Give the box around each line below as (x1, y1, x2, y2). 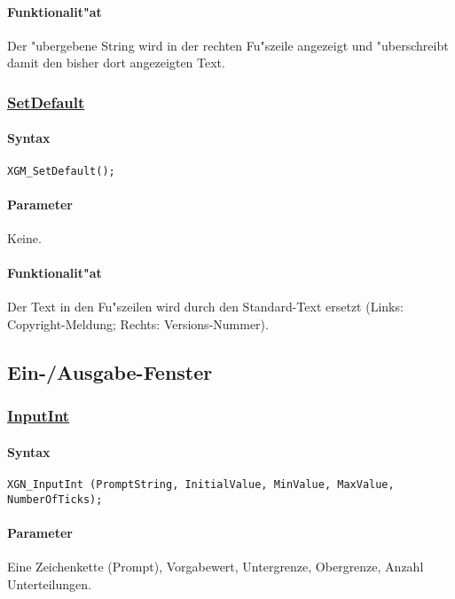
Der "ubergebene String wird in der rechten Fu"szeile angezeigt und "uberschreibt (7, 35, 449, 54)
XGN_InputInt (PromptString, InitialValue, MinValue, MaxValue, (7, 478, 395, 492)
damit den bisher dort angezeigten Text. (7, 53, 225, 72)
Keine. (7, 229, 42, 248)
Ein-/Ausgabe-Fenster (7, 359, 213, 386)
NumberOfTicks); (7, 493, 103, 506)
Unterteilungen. (7, 574, 91, 593)
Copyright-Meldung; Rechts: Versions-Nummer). (7, 315, 269, 334)
